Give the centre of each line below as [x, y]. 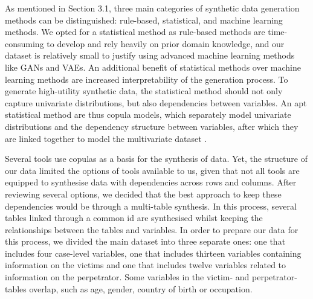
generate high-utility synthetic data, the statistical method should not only [144, 91]
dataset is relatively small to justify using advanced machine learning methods [150, 55]
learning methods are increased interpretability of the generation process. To [147, 79]
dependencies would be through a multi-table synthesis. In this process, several [151, 206]
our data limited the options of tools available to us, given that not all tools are [152, 170]
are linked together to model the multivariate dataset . [106, 138]
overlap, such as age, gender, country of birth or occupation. [141, 288]
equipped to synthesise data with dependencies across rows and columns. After [151, 182]
